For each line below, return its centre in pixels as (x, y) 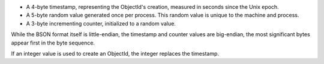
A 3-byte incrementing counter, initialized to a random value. (101, 23)
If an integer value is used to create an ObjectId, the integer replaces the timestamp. (115, 53)
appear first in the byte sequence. (53, 43)
